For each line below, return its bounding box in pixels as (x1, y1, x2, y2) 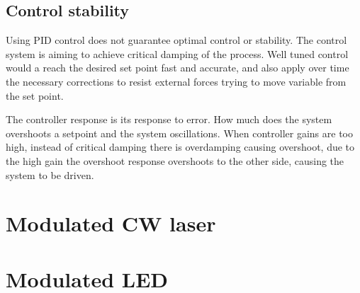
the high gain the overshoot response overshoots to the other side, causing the (6, 153, 344, 168)
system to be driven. (6, 167, 94, 182)
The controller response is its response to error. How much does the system (6, 112, 332, 127)
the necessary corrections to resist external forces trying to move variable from (6, 74, 347, 88)
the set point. (6, 88, 64, 103)
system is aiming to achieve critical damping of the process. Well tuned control (6, 46, 349, 61)
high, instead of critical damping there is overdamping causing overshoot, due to (6, 139, 355, 154)
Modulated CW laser (6, 209, 216, 238)
